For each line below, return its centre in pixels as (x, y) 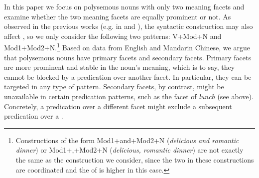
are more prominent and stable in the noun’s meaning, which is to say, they (120, 67)
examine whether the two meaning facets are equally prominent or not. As (118, 16)
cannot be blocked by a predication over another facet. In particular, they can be (128, 77)
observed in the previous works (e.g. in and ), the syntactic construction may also (129, 26)
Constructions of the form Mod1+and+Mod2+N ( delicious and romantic (127, 140)
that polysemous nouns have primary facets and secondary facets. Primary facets (128, 57)
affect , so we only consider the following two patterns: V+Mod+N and (113, 36)
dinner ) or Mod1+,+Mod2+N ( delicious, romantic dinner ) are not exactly (129, 150)
